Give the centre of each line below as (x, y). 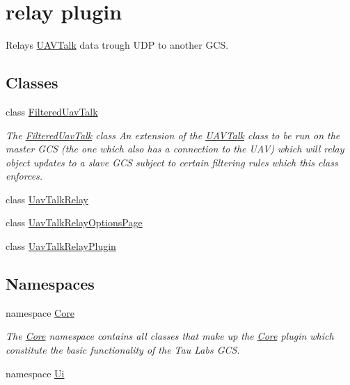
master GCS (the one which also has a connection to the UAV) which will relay (175, 149)
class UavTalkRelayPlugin (61, 246)
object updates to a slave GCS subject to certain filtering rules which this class (172, 162)
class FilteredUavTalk (52, 111)
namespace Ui (35, 373)
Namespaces (50, 284)
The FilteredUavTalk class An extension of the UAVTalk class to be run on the (173, 135)
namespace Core (40, 312)
